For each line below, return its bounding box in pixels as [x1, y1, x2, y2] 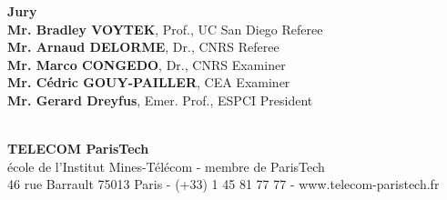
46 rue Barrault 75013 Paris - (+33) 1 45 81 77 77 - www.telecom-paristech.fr [7, 175, 440, 194]
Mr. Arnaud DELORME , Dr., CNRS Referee [7, 37, 279, 56]
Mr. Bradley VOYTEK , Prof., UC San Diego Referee [7, 19, 323, 38]
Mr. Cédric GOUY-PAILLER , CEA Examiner [7, 73, 290, 92]
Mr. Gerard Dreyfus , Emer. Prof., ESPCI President [7, 90, 313, 109]
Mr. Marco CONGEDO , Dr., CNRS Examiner [7, 55, 286, 74]
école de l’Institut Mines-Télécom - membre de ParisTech [7, 156, 325, 175]
